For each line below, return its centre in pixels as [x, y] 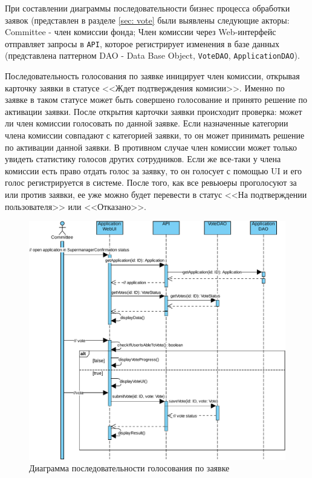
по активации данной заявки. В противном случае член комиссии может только [151, 147]
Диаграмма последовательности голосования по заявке [129, 468]
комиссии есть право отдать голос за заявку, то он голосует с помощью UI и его [154, 170]
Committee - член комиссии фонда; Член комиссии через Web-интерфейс [141, 32]
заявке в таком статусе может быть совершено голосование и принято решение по [156, 100]
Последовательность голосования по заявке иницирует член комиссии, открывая [152, 76]
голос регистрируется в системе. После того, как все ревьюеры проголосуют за [151, 182]
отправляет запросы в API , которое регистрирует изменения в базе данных [142, 43]
